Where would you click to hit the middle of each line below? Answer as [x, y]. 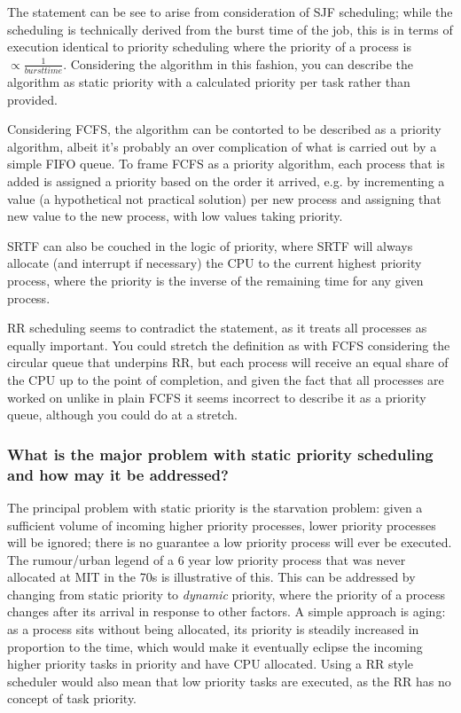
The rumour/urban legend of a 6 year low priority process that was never [207, 559]
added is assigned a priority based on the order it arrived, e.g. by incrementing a [226, 181]
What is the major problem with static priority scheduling [220, 454]
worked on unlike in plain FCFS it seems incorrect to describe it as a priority [217, 397]
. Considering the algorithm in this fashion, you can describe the [238, 63]
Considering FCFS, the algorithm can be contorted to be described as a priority [224, 129]
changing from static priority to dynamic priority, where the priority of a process [226, 594]
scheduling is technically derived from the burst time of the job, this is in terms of [230, 29]
